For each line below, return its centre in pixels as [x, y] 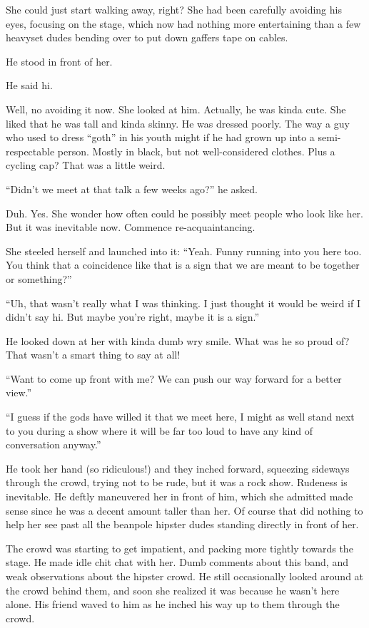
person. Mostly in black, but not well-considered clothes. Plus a [196, 151]
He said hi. [29, 85]
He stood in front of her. [59, 61]
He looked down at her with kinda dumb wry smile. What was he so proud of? [178, 340]
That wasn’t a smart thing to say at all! [93, 355]
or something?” [39, 278]
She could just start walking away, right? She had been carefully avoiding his [174, 9]
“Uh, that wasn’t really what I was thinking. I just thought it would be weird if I [183, 303]
